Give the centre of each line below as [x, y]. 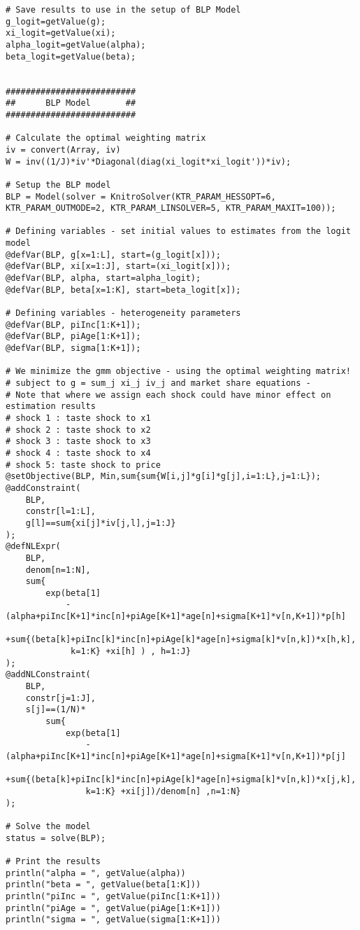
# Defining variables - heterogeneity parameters [123, 313]
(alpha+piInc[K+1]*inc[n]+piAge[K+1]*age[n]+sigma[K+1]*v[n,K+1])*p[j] [176, 756]
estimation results [51, 407]
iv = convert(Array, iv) [63, 150]
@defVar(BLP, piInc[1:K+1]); [73, 325]
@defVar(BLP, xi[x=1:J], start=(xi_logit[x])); [118, 266]
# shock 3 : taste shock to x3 [78, 442]
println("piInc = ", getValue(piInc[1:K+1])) [113, 896]
